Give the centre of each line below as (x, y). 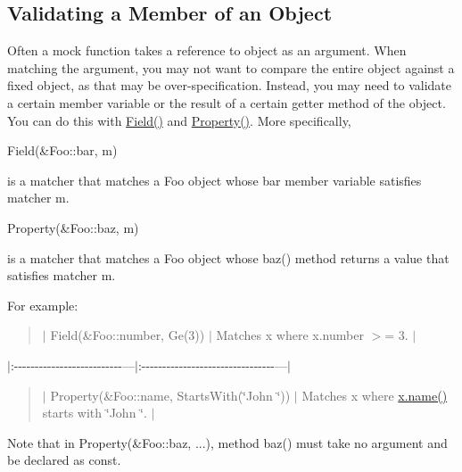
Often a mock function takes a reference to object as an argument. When (207, 50)
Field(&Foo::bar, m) (62, 150)
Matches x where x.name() (375, 395)
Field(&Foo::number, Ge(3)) (128, 335)
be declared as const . (64, 460)
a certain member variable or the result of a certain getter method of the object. (227, 102)
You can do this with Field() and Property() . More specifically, (179, 120)
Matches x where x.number (290, 335)
